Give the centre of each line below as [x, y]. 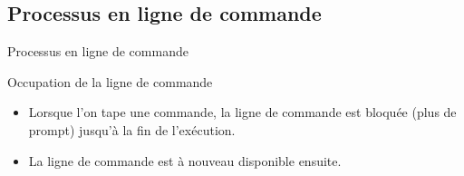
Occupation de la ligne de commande [110, 81]
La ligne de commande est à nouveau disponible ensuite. [185, 160]
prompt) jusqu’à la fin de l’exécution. [132, 129]
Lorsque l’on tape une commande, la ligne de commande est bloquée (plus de [242, 112]
